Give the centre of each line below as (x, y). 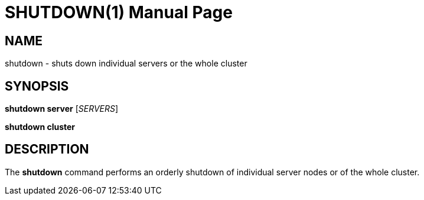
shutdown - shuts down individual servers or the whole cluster (126, 64)
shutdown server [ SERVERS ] (62, 109)
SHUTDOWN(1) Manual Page (119, 12)
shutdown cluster (40, 127)
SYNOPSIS (37, 86)
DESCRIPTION (47, 149)
